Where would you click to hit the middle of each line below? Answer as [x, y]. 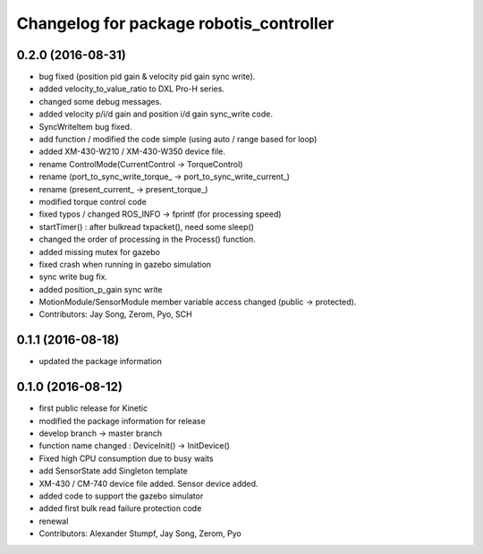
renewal [54, 521]
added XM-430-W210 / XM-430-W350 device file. [132, 151]
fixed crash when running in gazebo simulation [125, 264]
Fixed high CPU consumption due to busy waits [126, 458]
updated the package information [101, 362]
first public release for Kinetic [93, 408]
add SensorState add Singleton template [113, 471]
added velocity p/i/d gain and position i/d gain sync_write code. [156, 114]
